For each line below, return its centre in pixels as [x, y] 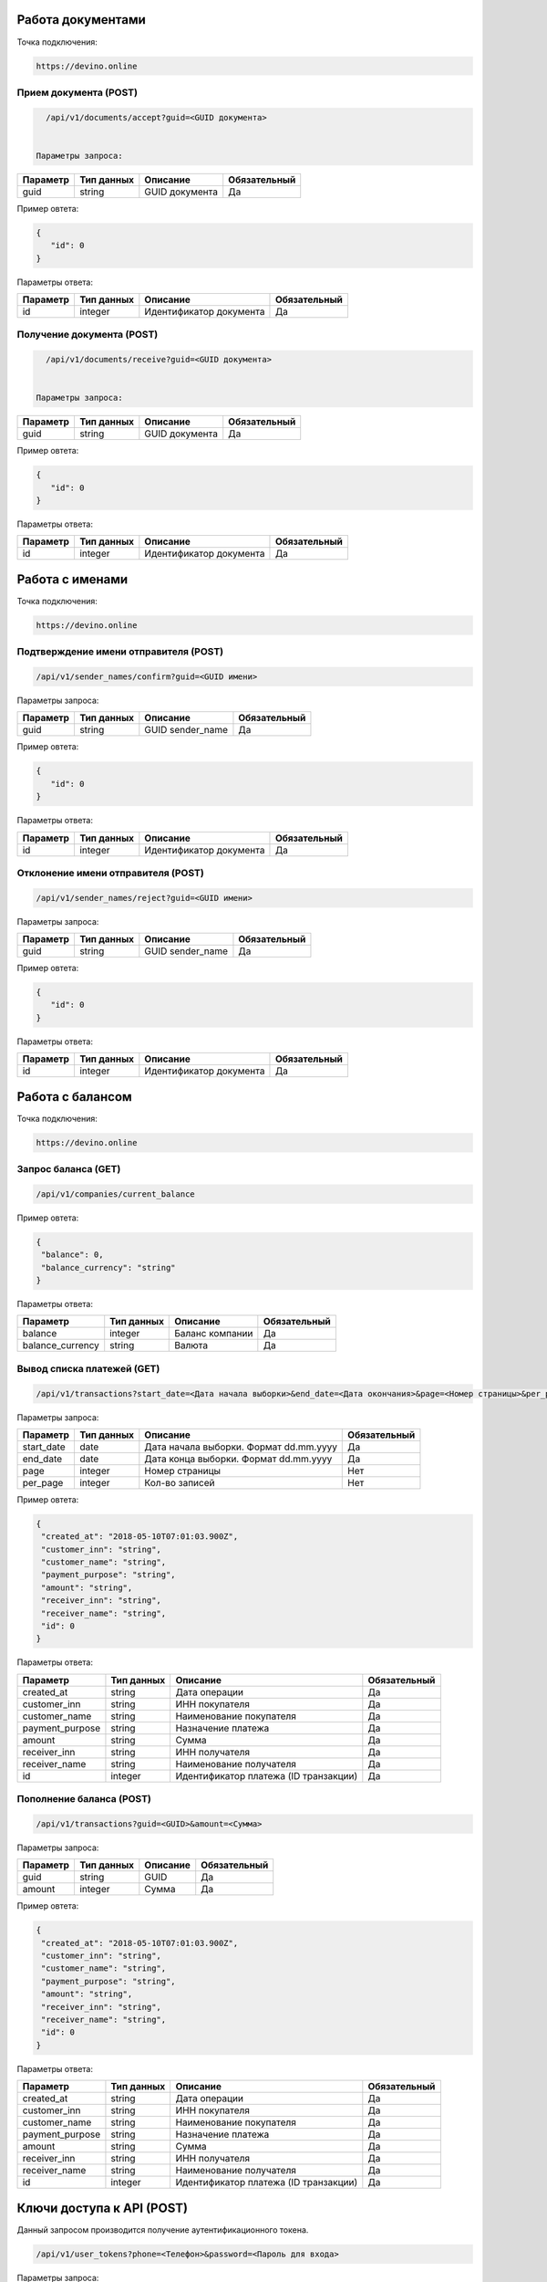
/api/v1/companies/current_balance [115, 1194]
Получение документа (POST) [88, 335]
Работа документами [81, 20]
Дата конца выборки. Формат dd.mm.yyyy [238, 1459]
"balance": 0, [72, 1255]
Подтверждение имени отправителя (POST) [120, 652]
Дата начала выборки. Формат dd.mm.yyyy [241, 1447]
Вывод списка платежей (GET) [88, 1368]
